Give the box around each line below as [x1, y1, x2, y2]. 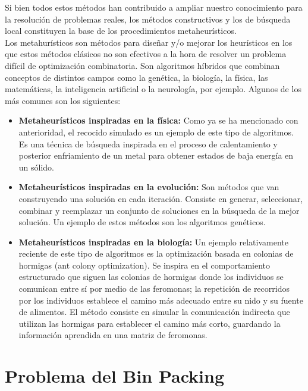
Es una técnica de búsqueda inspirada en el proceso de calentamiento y [18, 137, 278, 150]
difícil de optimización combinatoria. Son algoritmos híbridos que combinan [5, 59, 280, 71]
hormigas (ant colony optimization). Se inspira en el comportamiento [18, 258, 271, 271]
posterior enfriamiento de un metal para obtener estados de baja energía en [18, 149, 294, 162]
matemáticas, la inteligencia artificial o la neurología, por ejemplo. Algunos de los [5, 83, 301, 95]
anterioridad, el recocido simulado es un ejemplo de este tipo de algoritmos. [18, 125, 294, 138]
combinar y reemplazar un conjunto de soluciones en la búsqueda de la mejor [18, 204, 300, 216]
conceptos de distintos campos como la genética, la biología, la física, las [5, 71, 268, 83]
